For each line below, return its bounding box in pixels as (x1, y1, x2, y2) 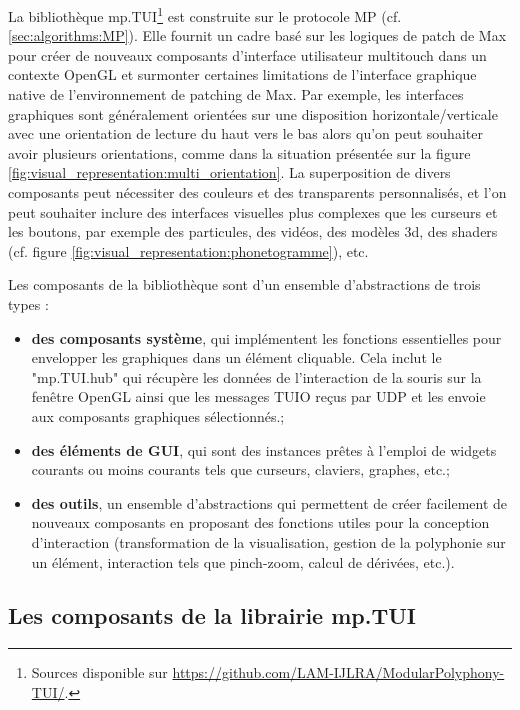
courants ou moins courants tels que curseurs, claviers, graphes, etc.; (31, 459, 450, 480)
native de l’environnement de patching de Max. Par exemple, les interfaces (8, 84, 464, 105)
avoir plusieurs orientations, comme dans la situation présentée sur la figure (8, 142, 471, 163)
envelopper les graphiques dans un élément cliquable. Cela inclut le (31, 347, 442, 368)
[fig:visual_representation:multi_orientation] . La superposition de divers (8, 162, 451, 183)
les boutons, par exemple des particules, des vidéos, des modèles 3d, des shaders (8, 221, 498, 242)
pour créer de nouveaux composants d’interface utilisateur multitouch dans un (8, 44, 487, 65)
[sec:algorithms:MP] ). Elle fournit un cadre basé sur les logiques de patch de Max (8, 25, 507, 46)
